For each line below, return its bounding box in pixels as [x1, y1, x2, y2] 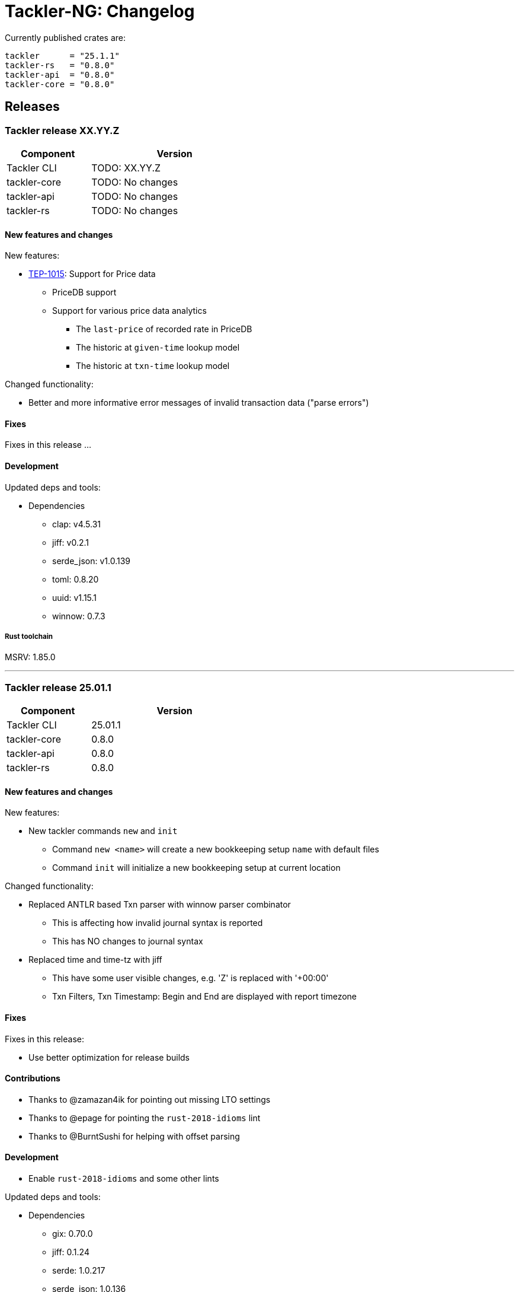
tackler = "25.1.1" [5, 50, 120, 61]
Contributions [5, 1073, 60, 1084]
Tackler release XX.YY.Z [5, 124, 120, 136]
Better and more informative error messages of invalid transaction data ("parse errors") [28, 397, 369, 408]
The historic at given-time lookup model [76, 342, 240, 353]
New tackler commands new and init [28, 826, 178, 836]
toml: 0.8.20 [52, 574, 99, 584]
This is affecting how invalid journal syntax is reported [52, 918, 263, 928]
